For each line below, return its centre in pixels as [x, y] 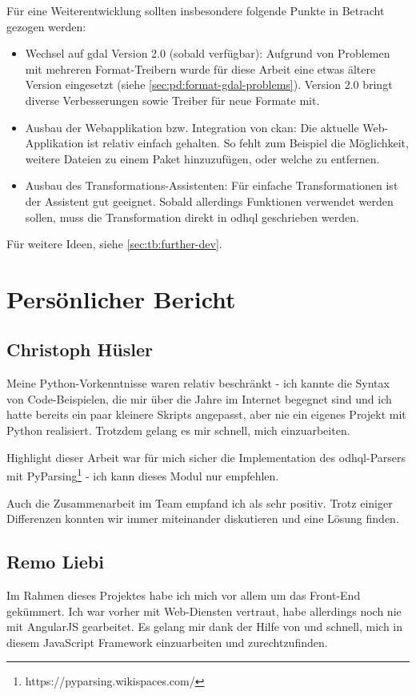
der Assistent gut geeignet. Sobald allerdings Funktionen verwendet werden [209, 201]
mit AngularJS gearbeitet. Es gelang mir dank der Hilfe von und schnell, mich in [205, 627]
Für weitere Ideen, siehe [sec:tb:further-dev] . [114, 244]
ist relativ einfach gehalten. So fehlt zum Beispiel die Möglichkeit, [248, 143]
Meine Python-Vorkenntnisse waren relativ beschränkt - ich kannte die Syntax [198, 383]
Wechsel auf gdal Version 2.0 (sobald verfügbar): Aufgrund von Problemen [208, 53]
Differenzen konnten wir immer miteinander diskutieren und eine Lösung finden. [203, 518]
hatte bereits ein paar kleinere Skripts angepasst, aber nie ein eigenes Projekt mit [206, 414]
